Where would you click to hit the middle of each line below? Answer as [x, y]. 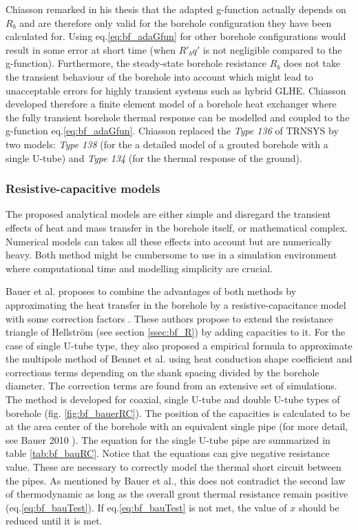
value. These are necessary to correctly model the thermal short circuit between [173, 467]
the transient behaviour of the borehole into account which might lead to [159, 76]
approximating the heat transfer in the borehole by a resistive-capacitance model [176, 304]
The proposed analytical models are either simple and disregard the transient [168, 214]
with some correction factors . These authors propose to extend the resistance [169, 318]
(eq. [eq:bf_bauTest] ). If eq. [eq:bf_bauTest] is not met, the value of [146, 507]
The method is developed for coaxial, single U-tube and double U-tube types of [173, 399]
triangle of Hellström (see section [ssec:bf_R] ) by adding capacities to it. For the [176, 332]
